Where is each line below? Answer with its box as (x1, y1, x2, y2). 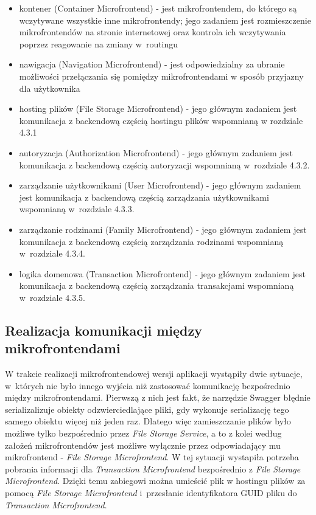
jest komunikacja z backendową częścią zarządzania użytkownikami (19, 190, 269, 203)
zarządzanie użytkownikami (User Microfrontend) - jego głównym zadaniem (19, 179, 301, 192)
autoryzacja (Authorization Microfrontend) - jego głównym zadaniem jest (19, 146, 293, 159)
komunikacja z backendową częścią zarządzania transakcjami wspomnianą (19, 279, 294, 292)
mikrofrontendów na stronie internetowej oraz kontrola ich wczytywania (19, 26, 286, 38)
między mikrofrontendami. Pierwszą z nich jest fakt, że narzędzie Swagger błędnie (5, 391, 311, 404)
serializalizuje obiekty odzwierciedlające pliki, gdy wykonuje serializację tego (5, 403, 289, 415)
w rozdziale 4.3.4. (19, 247, 85, 260)
